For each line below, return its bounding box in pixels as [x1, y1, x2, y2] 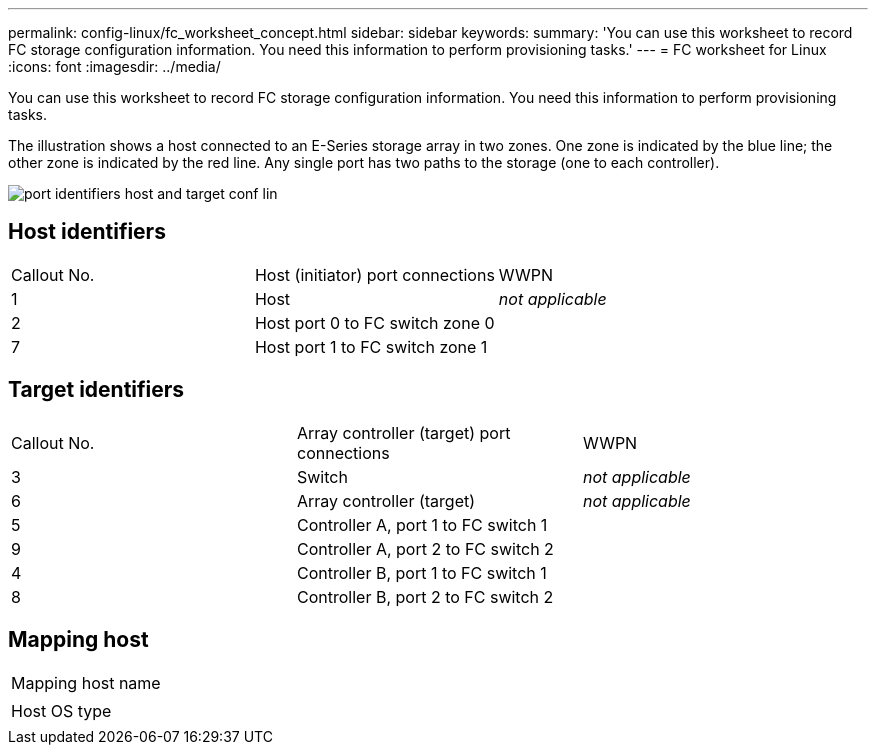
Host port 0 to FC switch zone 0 [254, 312, 495, 333]
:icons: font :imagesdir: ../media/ [8, 58, 221, 75]
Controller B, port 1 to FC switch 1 [296, 562, 547, 583]
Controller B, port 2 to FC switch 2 [296, 586, 554, 607]
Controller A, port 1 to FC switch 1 [296, 514, 548, 535]
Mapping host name [11, 672, 161, 693]
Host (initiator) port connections [254, 264, 495, 285]
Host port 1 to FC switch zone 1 [254, 336, 488, 357]
